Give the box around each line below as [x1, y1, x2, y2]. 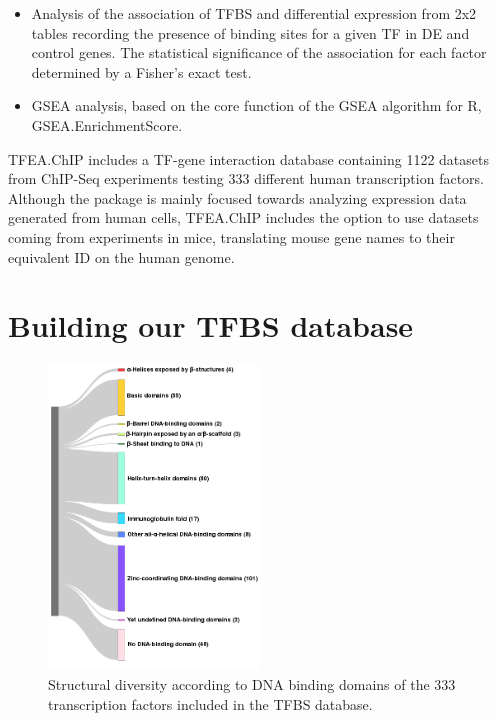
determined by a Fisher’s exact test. [31, 61, 252, 82]
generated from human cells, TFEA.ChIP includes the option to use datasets [8, 207, 479, 228]
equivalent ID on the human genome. [8, 246, 235, 267]
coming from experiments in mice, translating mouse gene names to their [8, 226, 455, 247]
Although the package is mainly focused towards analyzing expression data [8, 187, 467, 208]
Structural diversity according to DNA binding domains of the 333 [48, 674, 456, 695]
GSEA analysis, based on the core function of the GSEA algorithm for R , [31, 95, 482, 116]
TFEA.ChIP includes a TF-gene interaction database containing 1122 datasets [8, 148, 490, 169]
